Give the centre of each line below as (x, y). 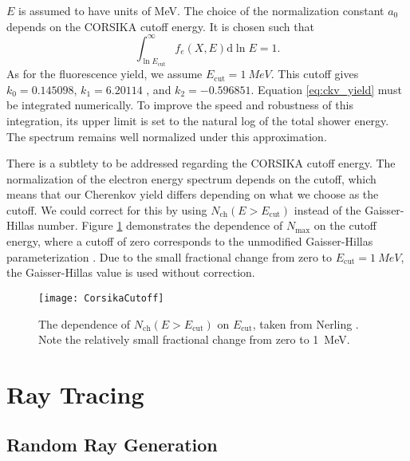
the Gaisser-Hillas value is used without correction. (131, 272)
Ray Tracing (75, 394)
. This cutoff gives (315, 74)
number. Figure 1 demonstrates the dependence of (160, 225)
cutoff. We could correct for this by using (107, 209)
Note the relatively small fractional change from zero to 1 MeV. (194, 339)
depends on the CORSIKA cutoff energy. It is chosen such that (160, 26)
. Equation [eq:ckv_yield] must (326, 89)
